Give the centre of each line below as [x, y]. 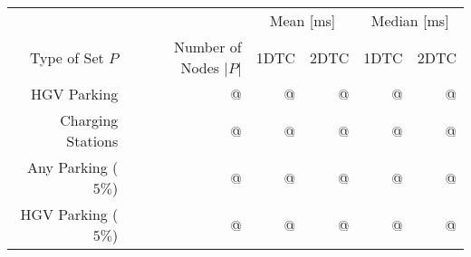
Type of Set [67, 57]
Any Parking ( [73, 167]
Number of [207, 47]
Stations [92, 141]
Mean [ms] [303, 20]
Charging [89, 120]
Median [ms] [410, 20]
